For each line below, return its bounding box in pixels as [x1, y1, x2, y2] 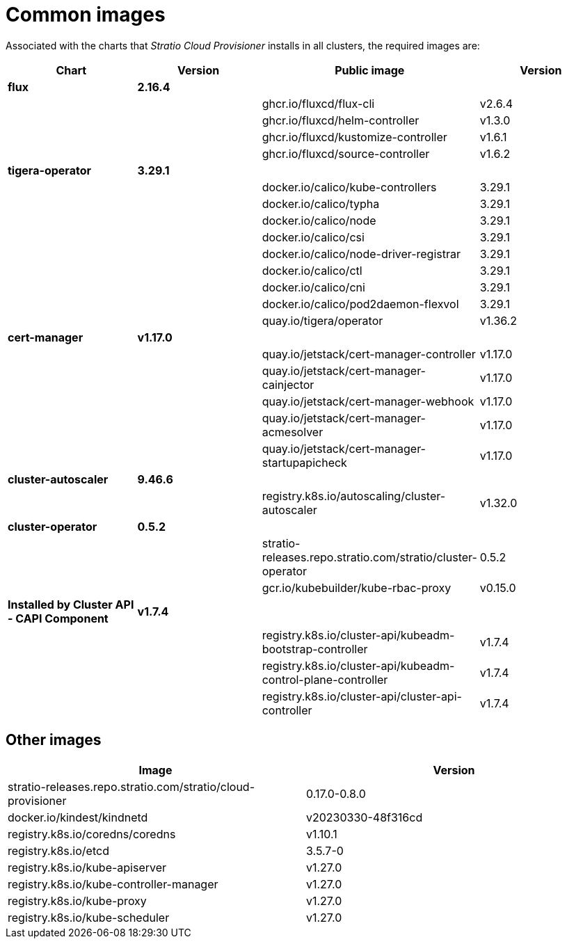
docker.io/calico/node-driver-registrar [262, 246, 461, 261]
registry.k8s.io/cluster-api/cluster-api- [262, 689, 462, 703]
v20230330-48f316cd [306, 810, 423, 824]
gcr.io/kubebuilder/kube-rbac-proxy [262, 580, 452, 595]
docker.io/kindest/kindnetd [8, 810, 148, 824]
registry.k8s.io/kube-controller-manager [8, 877, 218, 891]
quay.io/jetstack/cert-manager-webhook [262, 394, 474, 408]
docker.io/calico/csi [262, 230, 365, 244]
